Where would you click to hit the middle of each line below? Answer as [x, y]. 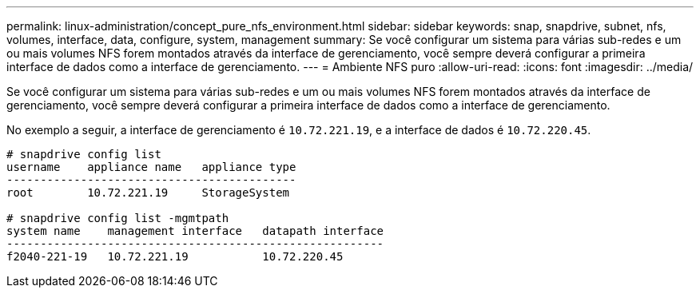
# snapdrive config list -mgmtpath [118, 218]
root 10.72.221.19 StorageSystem [148, 193]
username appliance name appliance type [151, 167]
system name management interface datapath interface [195, 231]
